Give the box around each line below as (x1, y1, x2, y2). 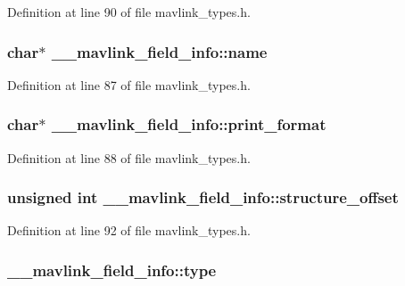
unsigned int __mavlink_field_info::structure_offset (7, 186, 399, 208)
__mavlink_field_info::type (7, 258, 217, 281)
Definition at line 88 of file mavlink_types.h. (7, 148, 251, 167)
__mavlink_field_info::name (51, 40, 268, 62)
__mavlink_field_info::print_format (51, 113, 326, 135)
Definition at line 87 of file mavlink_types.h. (7, 75, 251, 94)
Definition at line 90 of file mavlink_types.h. (7, 3, 251, 20)
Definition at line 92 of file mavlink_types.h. (7, 221, 251, 240)
